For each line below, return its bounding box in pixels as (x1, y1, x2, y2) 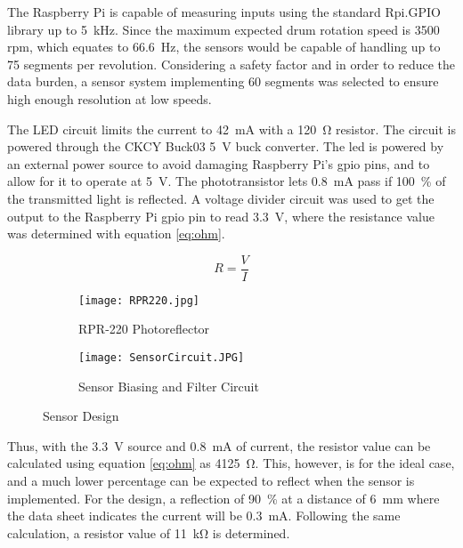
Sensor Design (43, 407, 119, 425)
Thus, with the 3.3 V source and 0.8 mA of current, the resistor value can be (7, 436, 431, 455)
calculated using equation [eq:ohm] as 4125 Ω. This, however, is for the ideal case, (7, 454, 455, 472)
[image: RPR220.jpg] (78, 294, 200, 307)
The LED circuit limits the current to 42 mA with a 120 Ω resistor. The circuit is (7, 119, 456, 138)
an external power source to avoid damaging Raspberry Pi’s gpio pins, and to (7, 154, 430, 173)
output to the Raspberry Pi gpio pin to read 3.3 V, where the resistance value (7, 206, 435, 225)
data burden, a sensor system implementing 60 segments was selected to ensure (7, 72, 439, 91)
